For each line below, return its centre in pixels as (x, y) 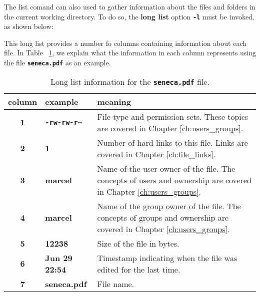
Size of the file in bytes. (138, 243)
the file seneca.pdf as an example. (57, 63)
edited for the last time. (139, 269)
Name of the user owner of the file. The (166, 168)
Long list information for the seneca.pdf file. (130, 81)
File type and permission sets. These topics (173, 116)
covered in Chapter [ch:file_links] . (156, 154)
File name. (116, 284)
